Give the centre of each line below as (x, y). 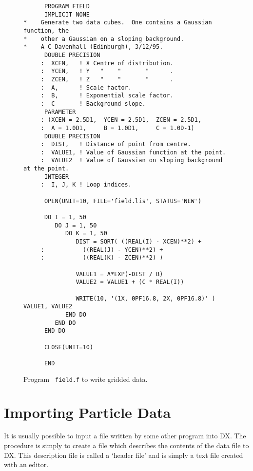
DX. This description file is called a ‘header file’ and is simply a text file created (124, 455)
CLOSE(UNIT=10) (69, 347)
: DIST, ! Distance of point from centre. (116, 144)
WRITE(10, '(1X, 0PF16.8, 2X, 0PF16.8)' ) (146, 298)
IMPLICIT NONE (67, 14)
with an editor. (26, 464)
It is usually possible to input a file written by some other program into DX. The (125, 436)
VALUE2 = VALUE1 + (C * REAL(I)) (130, 282)
